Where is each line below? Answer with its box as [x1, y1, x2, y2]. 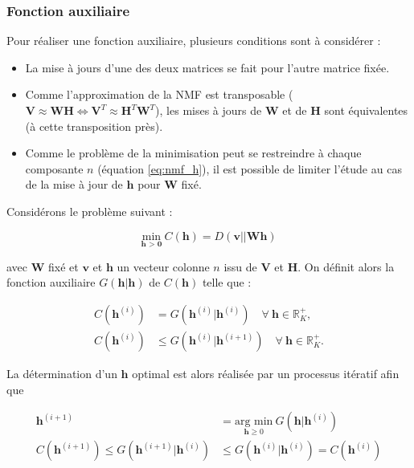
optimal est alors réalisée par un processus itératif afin [132, 365, 400, 382]
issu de [223, 258, 257, 275]
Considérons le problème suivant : [6, 202, 173, 219]
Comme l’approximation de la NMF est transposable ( [25, 86, 293, 103]
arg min [234, 416, 273, 428]
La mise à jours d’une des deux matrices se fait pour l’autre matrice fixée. [25, 59, 390, 75]
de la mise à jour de [25, 176, 123, 193]
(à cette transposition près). [25, 117, 163, 134]
